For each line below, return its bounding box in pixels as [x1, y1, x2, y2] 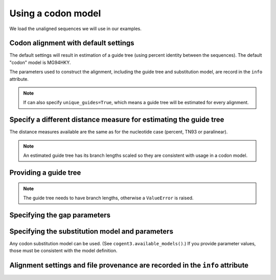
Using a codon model [9, 8, 101, 19]
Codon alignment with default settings [9, 39, 135, 48]
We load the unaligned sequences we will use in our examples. [9, 26, 142, 32]
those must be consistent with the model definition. [9, 248, 118, 254]
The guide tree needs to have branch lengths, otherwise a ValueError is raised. [23, 195, 194, 201]
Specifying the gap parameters [9, 211, 111, 219]
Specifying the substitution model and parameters [9, 227, 174, 236]
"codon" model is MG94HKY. [9, 59, 71, 65]
